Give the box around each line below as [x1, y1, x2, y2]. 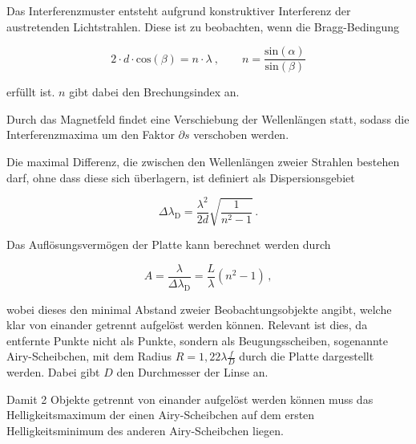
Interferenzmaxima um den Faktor [6, 126, 175, 143]
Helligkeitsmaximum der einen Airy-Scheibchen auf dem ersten [6, 406, 315, 423]
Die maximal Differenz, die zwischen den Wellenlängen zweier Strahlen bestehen [6, 153, 400, 170]
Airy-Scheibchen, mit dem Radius [6, 348, 172, 365]
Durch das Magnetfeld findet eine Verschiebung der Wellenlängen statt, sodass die [6, 110, 410, 127]
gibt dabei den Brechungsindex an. [69, 84, 240, 100]
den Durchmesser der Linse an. [116, 364, 269, 381]
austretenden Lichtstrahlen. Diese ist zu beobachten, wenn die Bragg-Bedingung [6, 18, 400, 35]
